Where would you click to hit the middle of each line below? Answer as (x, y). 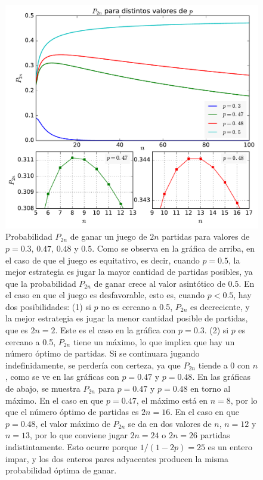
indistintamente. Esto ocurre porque (71, 447)
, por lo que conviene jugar (79, 435)
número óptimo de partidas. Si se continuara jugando (103, 353)
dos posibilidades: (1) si (48, 306)
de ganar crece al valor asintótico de (160, 283)
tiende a (213, 365)
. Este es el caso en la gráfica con (115, 330)
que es (17, 330)
